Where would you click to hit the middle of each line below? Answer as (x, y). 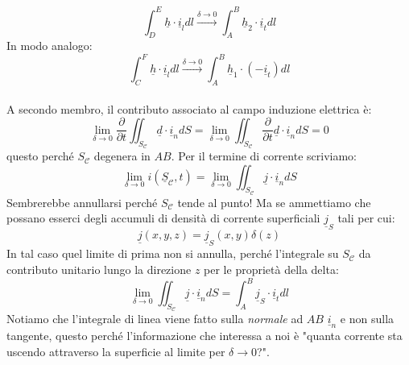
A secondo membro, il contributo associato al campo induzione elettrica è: (189, 108)
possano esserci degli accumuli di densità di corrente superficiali (163, 218)
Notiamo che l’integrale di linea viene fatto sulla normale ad (155, 319)
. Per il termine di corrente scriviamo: (264, 156)
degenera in (122, 156)
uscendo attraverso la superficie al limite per (116, 351)
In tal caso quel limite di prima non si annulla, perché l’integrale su (173, 253)
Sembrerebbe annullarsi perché (82, 202)
